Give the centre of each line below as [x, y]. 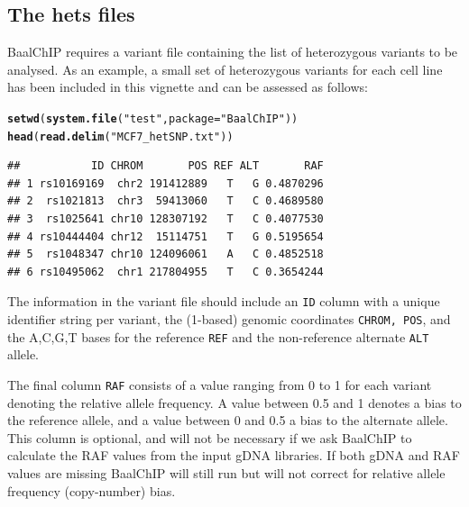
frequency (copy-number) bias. [92, 490]
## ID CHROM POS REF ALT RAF [166, 166]
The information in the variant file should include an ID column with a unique [224, 301]
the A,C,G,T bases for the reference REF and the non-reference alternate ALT [218, 336]
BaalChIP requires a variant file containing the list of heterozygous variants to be [233, 52]
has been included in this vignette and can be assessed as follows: [188, 87]
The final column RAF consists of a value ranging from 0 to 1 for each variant [220, 385]
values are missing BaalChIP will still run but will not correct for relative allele [226, 473]
